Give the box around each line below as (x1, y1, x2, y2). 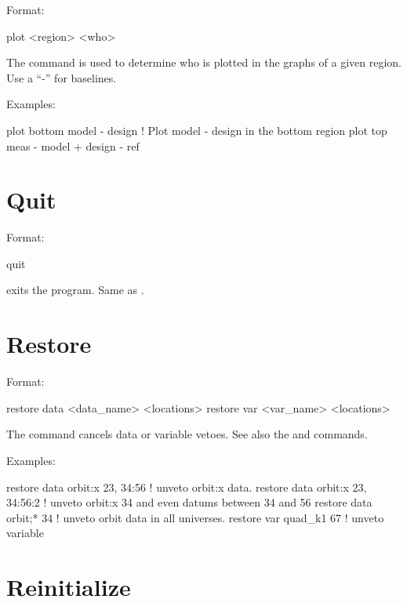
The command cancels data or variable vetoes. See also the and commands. (6, 426, 368, 442)
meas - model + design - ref (6, 137, 140, 154)
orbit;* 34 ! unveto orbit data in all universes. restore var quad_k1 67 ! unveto (6, 509, 384, 525)
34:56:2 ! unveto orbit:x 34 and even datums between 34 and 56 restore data (6, 494, 372, 510)
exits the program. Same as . (6, 282, 144, 298)
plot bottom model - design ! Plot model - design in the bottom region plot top (6, 122, 387, 138)
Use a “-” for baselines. (6, 69, 117, 85)
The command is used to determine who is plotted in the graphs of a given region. (6, 54, 402, 71)
